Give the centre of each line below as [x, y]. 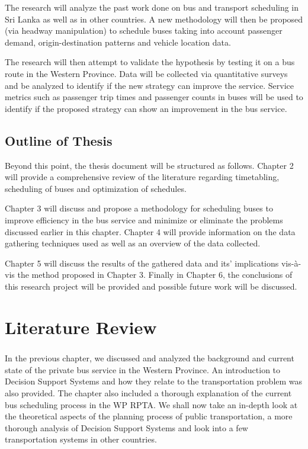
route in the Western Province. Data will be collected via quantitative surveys [146, 73]
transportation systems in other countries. [81, 439]
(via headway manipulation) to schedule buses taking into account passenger [144, 31]
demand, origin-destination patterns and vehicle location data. [118, 42]
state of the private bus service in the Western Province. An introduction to [143, 369]
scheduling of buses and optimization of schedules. [96, 188]
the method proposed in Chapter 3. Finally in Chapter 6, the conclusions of [155, 275]
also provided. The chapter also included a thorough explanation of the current [148, 393]
